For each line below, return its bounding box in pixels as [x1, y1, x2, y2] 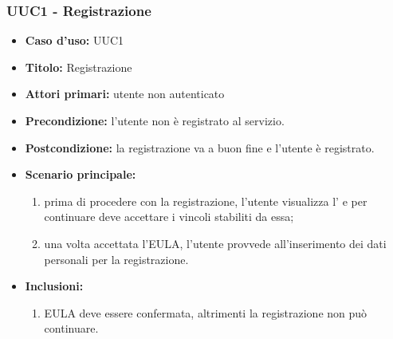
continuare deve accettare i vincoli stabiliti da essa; [44, 208, 294, 225]
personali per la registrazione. [44, 250, 189, 267]
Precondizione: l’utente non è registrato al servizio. [25, 112, 285, 128]
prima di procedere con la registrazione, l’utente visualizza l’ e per [44, 192, 367, 209]
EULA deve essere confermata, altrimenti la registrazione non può [44, 304, 367, 321]
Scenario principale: [25, 166, 136, 183]
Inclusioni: [25, 278, 84, 294]
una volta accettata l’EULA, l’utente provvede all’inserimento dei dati [44, 235, 387, 251]
